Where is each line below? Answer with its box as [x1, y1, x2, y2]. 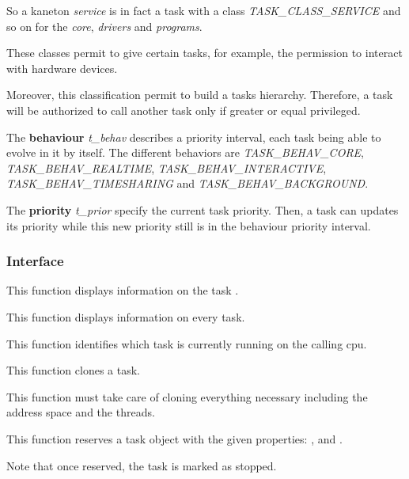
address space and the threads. [6, 404, 155, 420]
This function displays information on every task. [6, 308, 245, 325]
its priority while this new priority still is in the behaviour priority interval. [6, 217, 371, 234]
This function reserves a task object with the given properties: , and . [6, 430, 343, 447]
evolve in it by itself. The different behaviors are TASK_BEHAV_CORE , [6, 144, 364, 161]
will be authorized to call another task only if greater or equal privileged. [6, 101, 361, 118]
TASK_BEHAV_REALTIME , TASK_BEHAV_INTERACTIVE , [6, 159, 327, 176]
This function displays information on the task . [6, 282, 239, 298]
